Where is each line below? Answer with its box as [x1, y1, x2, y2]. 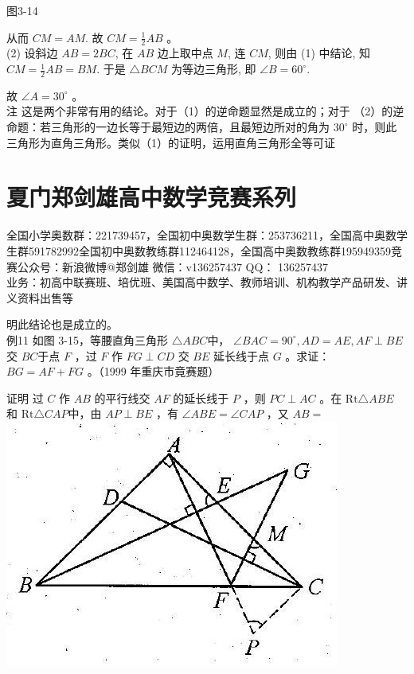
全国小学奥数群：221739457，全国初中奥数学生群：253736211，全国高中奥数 [6, 227, 396, 243]
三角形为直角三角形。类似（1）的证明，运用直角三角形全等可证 [6, 134, 335, 150]
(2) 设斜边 [6, 45, 58, 61]
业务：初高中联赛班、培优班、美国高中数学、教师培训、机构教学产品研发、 [6, 274, 396, 290]
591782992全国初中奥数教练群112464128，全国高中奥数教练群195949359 [28, 242, 391, 259]
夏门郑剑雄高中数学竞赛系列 [6, 181, 297, 213]
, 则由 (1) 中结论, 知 [268, 45, 371, 61]
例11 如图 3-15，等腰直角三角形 [6, 331, 168, 348]
